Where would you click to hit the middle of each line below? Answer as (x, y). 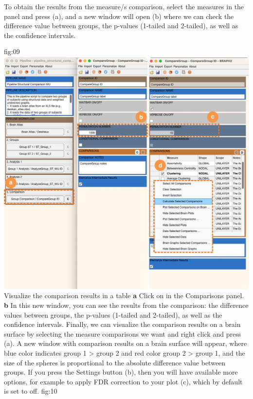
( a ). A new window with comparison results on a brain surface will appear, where (126, 343)
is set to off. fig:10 (31, 391)
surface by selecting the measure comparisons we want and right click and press (123, 333)
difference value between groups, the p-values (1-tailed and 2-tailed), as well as (121, 26)
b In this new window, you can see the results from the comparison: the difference (126, 305)
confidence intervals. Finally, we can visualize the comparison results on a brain (122, 324)
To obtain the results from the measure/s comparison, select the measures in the (124, 6)
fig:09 (12, 51)
